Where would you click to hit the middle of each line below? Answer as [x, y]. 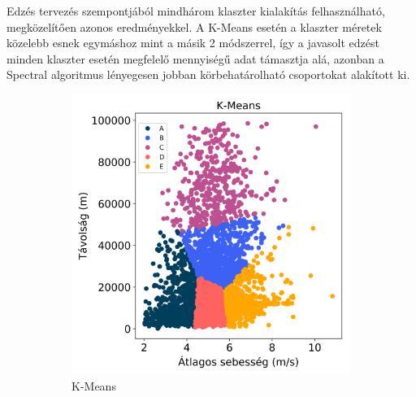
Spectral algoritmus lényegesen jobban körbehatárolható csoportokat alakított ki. [208, 74]
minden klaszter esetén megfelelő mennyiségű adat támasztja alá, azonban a [195, 58]
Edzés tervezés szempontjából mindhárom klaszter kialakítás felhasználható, [196, 11]
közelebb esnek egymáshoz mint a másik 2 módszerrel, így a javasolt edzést [193, 43]
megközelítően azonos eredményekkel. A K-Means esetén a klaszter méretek [194, 26]
